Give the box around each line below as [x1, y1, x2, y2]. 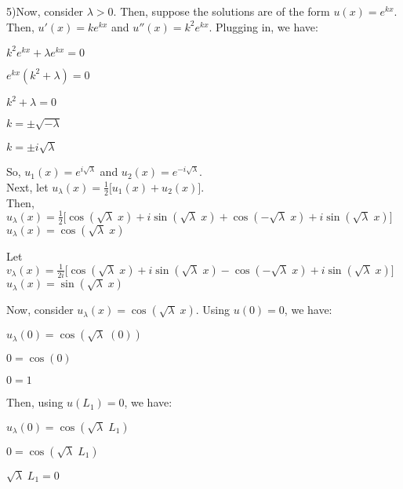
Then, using [6, 394, 64, 411]
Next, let [6, 178, 49, 195]
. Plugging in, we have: [209, 18, 318, 35]
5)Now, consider [6, 3, 84, 19]
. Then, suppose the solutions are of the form [113, 3, 330, 19]
